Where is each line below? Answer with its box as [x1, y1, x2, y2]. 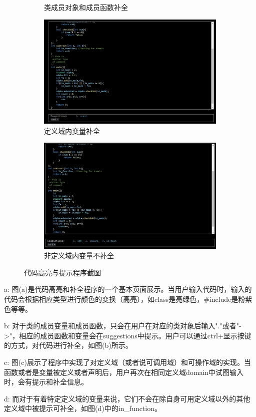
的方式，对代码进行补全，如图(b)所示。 [4, 340, 132, 350]
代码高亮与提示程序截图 [24, 267, 101, 277]
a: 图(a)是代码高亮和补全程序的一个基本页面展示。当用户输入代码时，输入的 [4, 284, 252, 294]
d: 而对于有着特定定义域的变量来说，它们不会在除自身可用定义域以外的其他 [4, 393, 250, 403]
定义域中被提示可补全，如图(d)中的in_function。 [4, 403, 162, 413]
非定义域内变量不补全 [44, 250, 114, 261]
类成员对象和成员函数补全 [44, 2, 128, 12]
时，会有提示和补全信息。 [4, 376, 88, 387]
